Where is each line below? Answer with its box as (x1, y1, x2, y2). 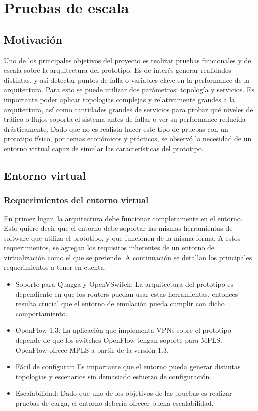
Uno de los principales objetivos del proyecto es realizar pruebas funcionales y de (4, 55, 251, 65)
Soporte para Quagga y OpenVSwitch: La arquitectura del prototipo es (15, 279, 234, 289)
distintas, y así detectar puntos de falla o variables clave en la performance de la (4, 74, 250, 85)
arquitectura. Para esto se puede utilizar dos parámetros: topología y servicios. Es (4, 84, 254, 95)
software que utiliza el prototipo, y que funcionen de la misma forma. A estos (4, 232, 241, 243)
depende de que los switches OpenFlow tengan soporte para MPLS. (15, 335, 222, 345)
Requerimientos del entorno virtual (4, 194, 149, 206)
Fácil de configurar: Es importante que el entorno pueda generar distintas (15, 361, 241, 372)
